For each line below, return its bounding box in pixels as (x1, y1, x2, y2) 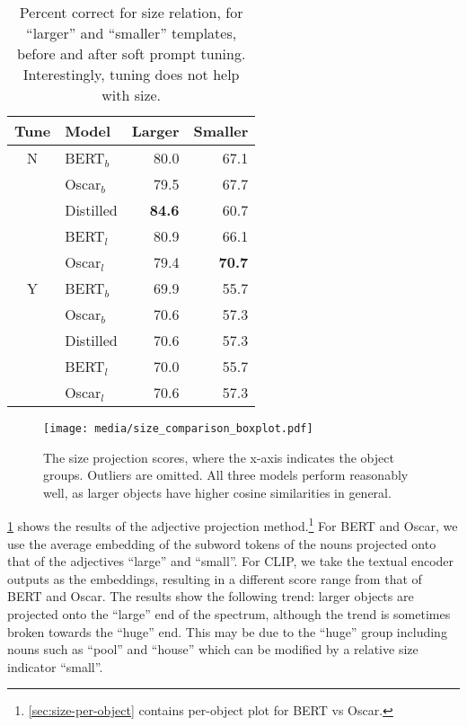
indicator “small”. (7, 657, 103, 676)
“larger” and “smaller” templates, (26, 22, 237, 43)
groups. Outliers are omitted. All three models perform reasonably (43, 465, 409, 484)
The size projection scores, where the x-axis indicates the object (43, 447, 394, 466)
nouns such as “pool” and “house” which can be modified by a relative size (7, 640, 419, 659)
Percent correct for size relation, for (19, 2, 243, 22)
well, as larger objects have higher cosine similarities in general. (43, 483, 392, 501)
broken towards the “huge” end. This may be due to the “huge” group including (7, 622, 447, 641)
